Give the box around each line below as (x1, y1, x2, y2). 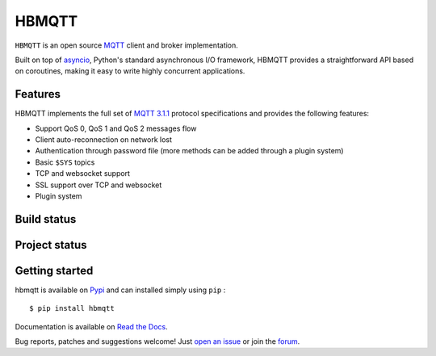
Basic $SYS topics (35, 157, 95, 167)
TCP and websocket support (35, 169, 131, 178)
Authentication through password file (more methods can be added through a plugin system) (35, 146, 344, 156)
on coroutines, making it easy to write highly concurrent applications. (15, 66, 245, 76)
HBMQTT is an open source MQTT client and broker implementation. (15, 40, 238, 50)
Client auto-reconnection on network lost (35, 135, 173, 144)
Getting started (15, 263, 94, 278)
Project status (15, 238, 88, 252)
